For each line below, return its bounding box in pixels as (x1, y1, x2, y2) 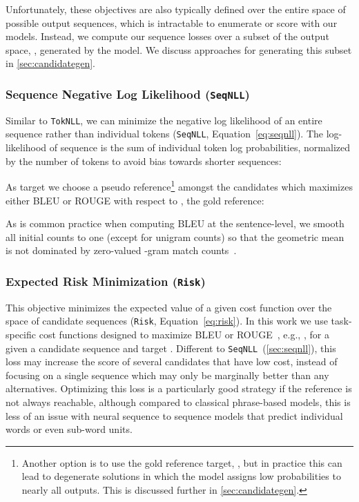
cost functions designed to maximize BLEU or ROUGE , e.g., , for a (39, 327, 329, 341)
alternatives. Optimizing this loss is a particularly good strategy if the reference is (6, 381, 352, 396)
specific (6, 327, 37, 341)
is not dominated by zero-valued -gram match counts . (6, 243, 237, 258)
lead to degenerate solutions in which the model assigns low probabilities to (21, 469, 341, 483)
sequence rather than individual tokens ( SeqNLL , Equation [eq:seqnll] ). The (6, 126, 324, 141)
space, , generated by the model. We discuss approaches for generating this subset (6, 42, 352, 57)
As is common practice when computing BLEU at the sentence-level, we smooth (6, 216, 345, 231)
